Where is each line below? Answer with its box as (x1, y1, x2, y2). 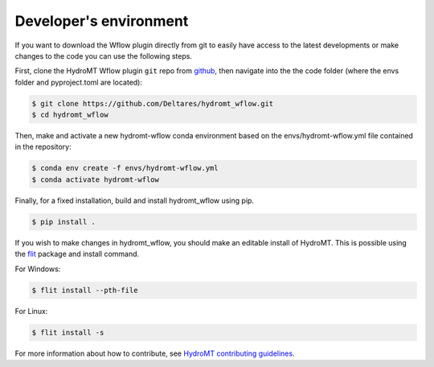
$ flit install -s (31, 328, 104, 337)
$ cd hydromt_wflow (31, 110, 108, 120)
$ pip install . (31, 217, 96, 226)
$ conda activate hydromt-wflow (31, 175, 160, 184)
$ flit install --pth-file (31, 286, 138, 295)
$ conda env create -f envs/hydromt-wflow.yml (31, 163, 219, 173)
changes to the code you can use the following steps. (14, 51, 193, 60)
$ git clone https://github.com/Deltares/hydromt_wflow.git (31, 99, 274, 108)
